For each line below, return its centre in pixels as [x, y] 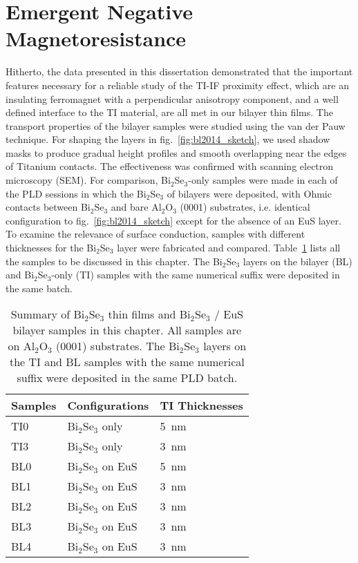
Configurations [108, 405]
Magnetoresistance [96, 38]
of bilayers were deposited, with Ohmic [249, 193]
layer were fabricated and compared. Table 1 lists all [229, 248]
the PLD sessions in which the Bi [76, 193]
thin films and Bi [149, 314]
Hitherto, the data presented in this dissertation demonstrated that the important [179, 71]
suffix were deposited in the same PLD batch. [127, 378]
